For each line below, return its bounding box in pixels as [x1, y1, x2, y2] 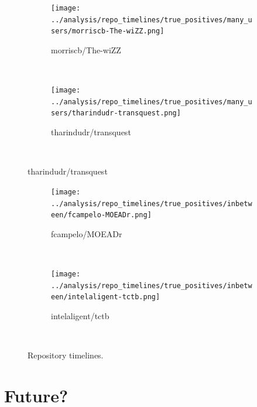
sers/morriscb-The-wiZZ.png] [51, 27, 165, 36]
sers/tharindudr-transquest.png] [51, 109, 181, 118]
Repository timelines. [28, 349, 104, 361]
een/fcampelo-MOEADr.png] [51, 211, 152, 220]
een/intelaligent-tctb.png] [51, 293, 160, 302]
